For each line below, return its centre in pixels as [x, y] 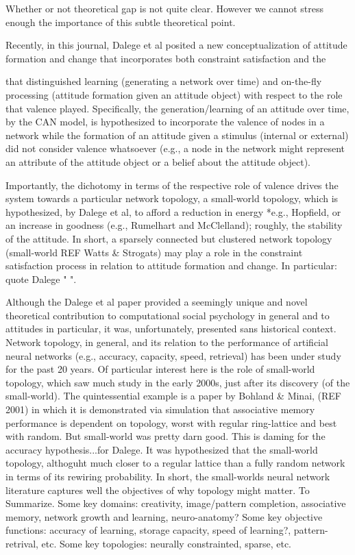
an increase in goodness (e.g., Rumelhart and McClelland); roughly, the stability [174, 225]
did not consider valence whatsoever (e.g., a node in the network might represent [175, 148]
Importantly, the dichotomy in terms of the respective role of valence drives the [172, 185]
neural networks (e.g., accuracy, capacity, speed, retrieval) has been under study [173, 355]
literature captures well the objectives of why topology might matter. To [158, 490]
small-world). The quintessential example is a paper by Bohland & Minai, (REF [174, 396]
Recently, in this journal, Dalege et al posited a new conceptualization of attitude [176, 45]
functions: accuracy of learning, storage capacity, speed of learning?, [148, 530]
